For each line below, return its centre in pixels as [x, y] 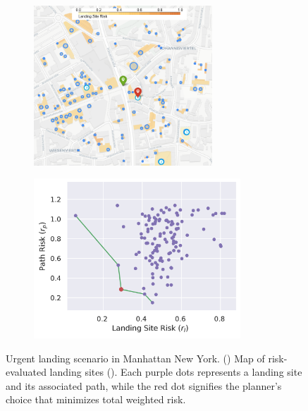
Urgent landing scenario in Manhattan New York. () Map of [135, 358]
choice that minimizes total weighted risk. [96, 399]
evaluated [26, 372]
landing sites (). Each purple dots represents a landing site [176, 372]
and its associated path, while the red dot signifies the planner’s [144, 385]
